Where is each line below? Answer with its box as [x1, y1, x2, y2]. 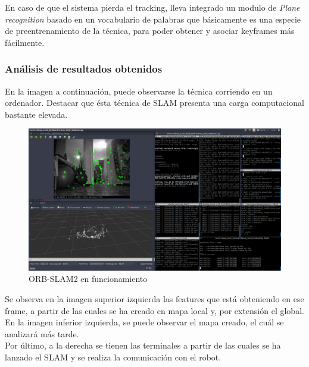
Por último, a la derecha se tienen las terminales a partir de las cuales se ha [5, 339, 281, 352]
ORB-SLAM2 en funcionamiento [29, 272, 148, 285]
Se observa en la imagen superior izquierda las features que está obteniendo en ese [5, 293, 304, 305]
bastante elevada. [5, 108, 68, 120]
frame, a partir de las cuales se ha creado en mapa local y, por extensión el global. [5, 304, 304, 316]
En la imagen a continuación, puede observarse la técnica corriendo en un [5, 84, 273, 97]
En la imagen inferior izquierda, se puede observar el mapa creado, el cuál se [5, 316, 284, 328]
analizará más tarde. [5, 327, 79, 340]
